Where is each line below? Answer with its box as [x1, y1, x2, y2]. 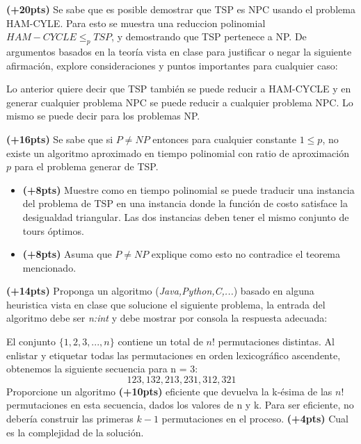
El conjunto [6, 334, 56, 349]
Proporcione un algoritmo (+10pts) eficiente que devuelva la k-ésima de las [6, 384, 332, 398]
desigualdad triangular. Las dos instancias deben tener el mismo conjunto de [22, 209, 349, 224]
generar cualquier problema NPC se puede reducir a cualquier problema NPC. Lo [6, 94, 353, 109]
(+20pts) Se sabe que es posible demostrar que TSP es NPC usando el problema [6, 2, 355, 16]
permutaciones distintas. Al [218, 334, 335, 349]
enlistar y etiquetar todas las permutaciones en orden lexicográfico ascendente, [6, 347, 341, 362]
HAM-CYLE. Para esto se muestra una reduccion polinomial [6, 15, 266, 30]
